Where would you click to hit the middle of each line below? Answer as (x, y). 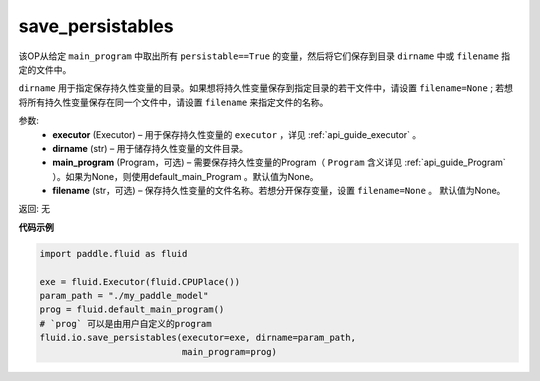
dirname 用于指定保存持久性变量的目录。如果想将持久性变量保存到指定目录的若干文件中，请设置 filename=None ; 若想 (266, 88)
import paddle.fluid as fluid (113, 253)
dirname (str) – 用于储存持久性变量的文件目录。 (150, 148)
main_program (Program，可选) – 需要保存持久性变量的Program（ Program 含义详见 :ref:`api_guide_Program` (279, 162)
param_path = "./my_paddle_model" (124, 295)
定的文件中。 (45, 69)
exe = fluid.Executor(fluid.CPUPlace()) (139, 281)
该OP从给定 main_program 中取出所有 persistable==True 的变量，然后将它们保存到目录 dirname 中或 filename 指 (264, 56)
